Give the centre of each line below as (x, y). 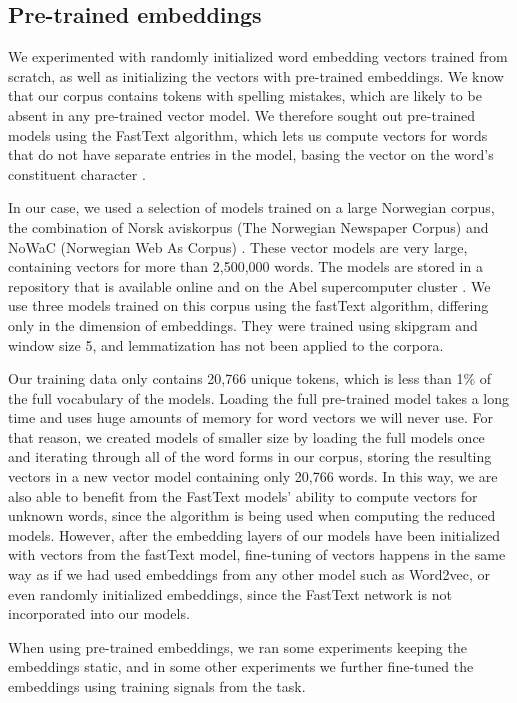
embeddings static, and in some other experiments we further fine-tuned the (241, 666)
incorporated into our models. (99, 613)
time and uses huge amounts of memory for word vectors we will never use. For (250, 417)
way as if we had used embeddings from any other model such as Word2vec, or (249, 574)
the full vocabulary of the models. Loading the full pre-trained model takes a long (259, 397)
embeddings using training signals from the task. (157, 686)
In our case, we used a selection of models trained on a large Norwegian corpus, (251, 207)
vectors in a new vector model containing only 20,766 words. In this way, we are (253, 476)
